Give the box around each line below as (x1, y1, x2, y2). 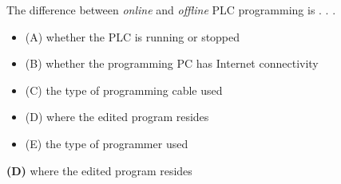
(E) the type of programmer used (25, 135, 188, 151)
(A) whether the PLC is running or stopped (25, 28, 240, 45)
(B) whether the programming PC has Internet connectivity (25, 55, 319, 72)
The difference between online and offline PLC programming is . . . (6, 2, 336, 18)
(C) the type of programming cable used (25, 81, 223, 98)
